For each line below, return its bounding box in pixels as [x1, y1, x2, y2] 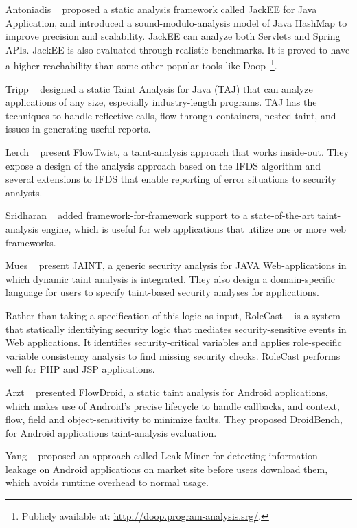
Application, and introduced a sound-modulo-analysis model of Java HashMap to [5, 15, 347, 30]
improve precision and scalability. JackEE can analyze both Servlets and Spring [5, 29, 341, 43]
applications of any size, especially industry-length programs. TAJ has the [5, 95, 317, 109]
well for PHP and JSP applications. [5, 362, 155, 376]
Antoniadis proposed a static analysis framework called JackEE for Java [5, 2, 317, 16]
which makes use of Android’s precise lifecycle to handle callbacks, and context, [5, 398, 340, 413]
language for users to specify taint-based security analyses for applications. [5, 285, 319, 299]
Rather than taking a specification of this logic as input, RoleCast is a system [5, 308, 341, 322]
